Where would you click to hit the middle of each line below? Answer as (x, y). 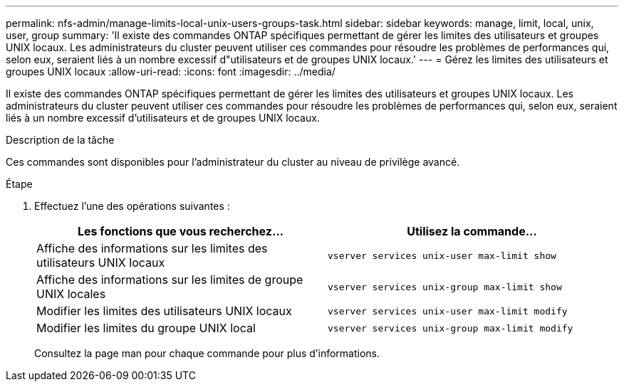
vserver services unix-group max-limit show (445, 287)
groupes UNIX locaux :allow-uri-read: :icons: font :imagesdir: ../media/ (171, 71)
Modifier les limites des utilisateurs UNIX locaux (164, 311)
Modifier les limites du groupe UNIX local (146, 328)
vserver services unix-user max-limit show (442, 255)
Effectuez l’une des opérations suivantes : (132, 206)
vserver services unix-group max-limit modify (451, 328)
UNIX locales (71, 294)
